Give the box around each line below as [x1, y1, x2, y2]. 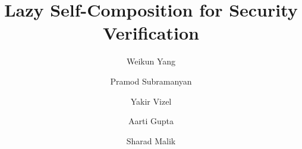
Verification [103, 21, 199, 45]
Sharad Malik [126, 134, 176, 147]
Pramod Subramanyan [110, 74, 192, 87]
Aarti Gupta [128, 115, 174, 127]
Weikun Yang [126, 55, 176, 67]
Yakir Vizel [130, 95, 172, 107]
